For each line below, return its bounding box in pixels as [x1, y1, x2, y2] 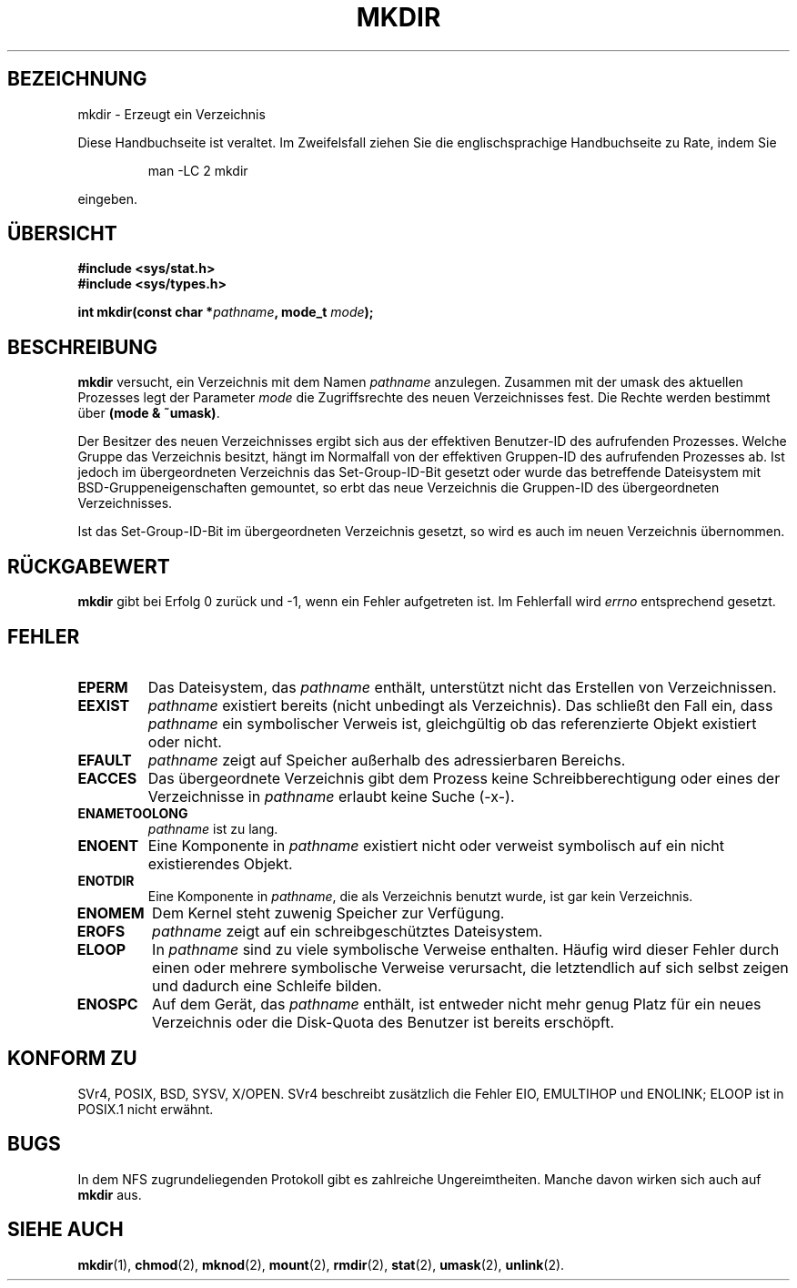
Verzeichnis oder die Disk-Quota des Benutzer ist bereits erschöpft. [152, 1012, 615, 1031]
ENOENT [77, 836, 139, 855]
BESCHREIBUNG [7, 335, 158, 359]
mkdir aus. [77, 1186, 142, 1202]
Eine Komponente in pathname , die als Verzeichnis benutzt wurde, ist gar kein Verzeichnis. [147, 887, 693, 904]
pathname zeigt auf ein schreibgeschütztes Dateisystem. [152, 921, 543, 940]
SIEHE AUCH [7, 1218, 124, 1242]
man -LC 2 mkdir [147, 162, 248, 178]
